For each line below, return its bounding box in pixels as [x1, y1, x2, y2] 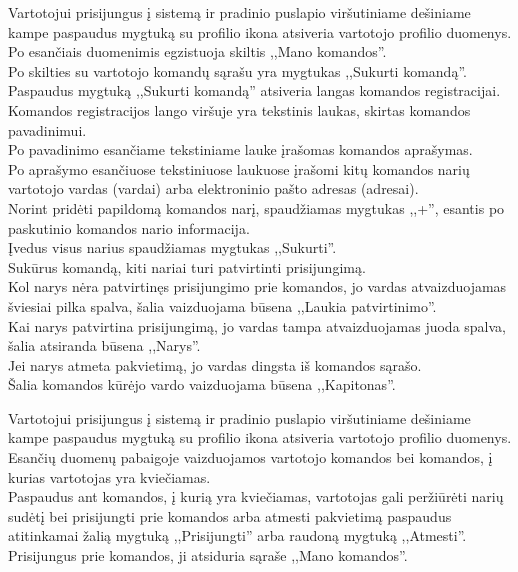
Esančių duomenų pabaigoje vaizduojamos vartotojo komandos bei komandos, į [8, 447, 493, 468]
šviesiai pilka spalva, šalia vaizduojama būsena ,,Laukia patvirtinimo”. [8, 295, 437, 316]
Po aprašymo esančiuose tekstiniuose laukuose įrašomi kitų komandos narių [8, 158, 470, 179]
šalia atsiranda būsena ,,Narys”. [8, 335, 201, 356]
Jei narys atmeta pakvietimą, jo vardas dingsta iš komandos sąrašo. [8, 354, 422, 375]
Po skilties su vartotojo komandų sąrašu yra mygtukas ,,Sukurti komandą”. [8, 60, 467, 81]
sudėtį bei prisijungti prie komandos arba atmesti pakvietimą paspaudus [8, 505, 452, 526]
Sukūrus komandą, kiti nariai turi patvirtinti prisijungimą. [8, 256, 366, 277]
